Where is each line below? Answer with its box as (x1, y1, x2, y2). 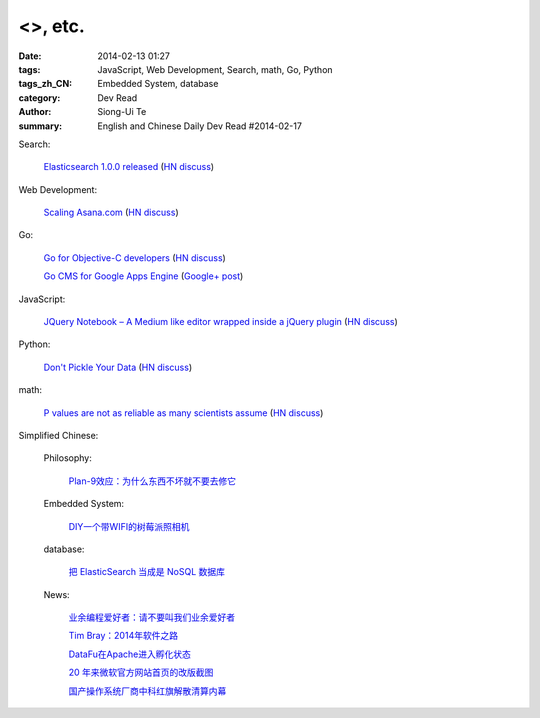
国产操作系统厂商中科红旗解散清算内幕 (68, 685, 227, 697)
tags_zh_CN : (18, 78, 73, 90)
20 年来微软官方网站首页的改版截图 (68, 666, 214, 679)
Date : (18, 50, 42, 62)
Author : (18, 106, 52, 118)
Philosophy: (43, 452, 92, 464)
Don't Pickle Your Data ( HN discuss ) (43, 361, 193, 373)
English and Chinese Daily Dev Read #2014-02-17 (97, 120, 302, 132)
